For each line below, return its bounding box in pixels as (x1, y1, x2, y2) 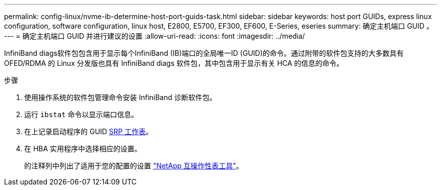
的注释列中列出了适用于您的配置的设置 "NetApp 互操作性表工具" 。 (24, 161, 244, 170)
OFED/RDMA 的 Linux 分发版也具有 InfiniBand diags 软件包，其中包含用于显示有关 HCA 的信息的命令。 (4, 59, 344, 67)
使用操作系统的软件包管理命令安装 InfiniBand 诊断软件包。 (24, 93, 217, 102)
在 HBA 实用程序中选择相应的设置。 (24, 144, 142, 153)
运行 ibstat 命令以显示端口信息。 (24, 110, 138, 119)
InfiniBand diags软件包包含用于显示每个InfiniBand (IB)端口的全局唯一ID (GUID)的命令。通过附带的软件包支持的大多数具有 (4, 49, 404, 57)
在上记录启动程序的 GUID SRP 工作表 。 (24, 127, 153, 136)
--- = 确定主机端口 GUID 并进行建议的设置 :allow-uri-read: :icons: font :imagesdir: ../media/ (4, 32, 305, 40)
